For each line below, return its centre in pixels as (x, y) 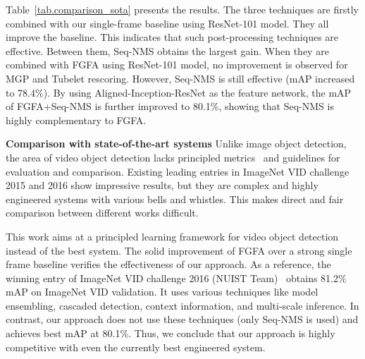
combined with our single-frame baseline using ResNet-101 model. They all (167, 23)
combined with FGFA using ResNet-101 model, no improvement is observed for (177, 65)
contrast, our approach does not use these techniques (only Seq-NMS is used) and (182, 319)
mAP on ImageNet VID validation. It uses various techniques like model (162, 292)
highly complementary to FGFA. (76, 120)
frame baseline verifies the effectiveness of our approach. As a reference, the (168, 264)
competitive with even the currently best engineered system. (136, 347)
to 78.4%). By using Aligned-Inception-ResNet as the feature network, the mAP (179, 92)
